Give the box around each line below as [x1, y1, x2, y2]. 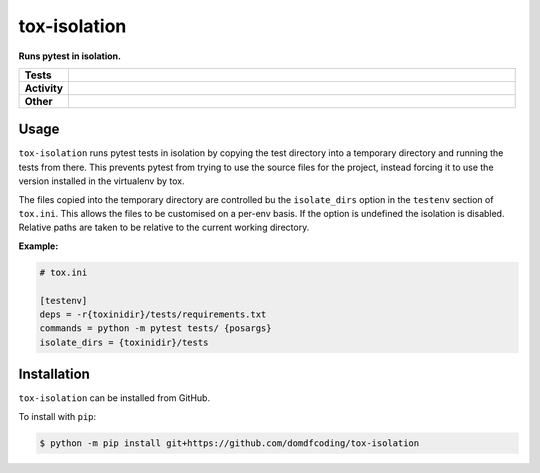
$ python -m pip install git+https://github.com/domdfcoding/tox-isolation [39, 437, 420, 449]
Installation [18, 366, 90, 383]
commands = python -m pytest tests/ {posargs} [39, 323, 272, 334]
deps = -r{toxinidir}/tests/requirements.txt [39, 308, 267, 320]
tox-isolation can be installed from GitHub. [18, 392, 210, 404]
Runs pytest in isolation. [18, 50, 122, 62]
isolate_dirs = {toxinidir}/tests [39, 336, 209, 348]
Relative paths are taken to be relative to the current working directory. [18, 221, 310, 234]
